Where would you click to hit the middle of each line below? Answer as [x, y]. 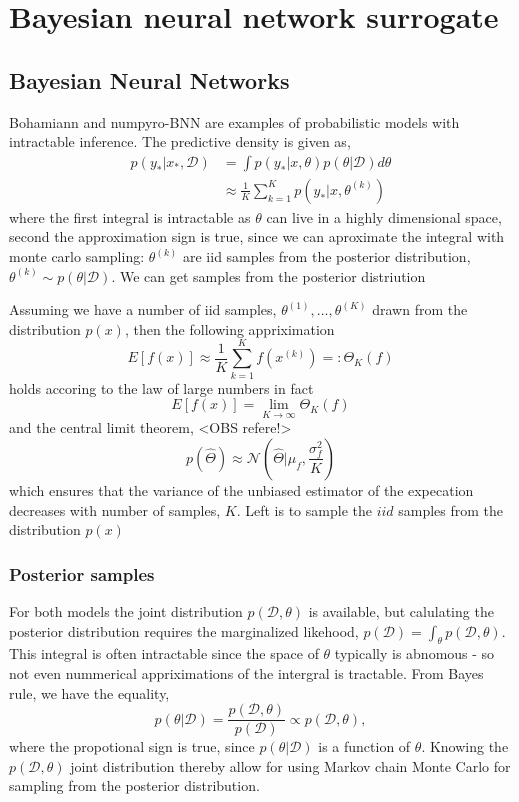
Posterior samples [82, 573]
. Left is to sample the [304, 509]
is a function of [364, 746]
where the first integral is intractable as [130, 216]
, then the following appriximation [229, 328]
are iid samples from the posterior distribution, [326, 256]
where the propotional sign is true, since [132, 746]
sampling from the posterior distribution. [134, 785]
